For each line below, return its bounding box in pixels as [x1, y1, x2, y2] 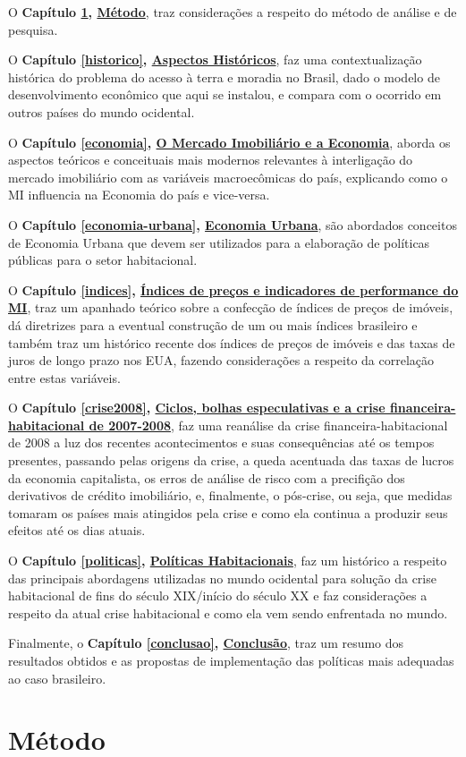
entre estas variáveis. [8, 368, 121, 387]
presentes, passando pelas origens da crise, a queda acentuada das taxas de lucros [8, 451, 454, 470]
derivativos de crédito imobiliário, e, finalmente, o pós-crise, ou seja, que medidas [8, 486, 453, 505]
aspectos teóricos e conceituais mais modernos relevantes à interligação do [8, 150, 413, 169]
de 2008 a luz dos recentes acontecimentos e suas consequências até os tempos [8, 433, 435, 452]
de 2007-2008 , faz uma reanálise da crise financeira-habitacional [89, 415, 448, 434]
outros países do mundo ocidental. [8, 102, 195, 121]
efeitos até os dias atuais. [8, 521, 146, 540]
